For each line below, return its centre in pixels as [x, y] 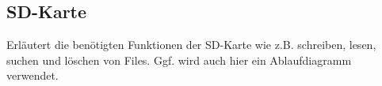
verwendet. [32, 75]
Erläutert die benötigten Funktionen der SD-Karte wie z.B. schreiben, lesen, [191, 45]
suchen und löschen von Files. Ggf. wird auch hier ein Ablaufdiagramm [179, 60]
